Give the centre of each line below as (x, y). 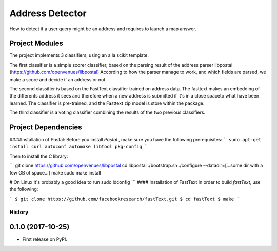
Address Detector (48, 13)
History (19, 212)
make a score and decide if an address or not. (58, 79)
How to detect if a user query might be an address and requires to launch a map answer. (103, 29)
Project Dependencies (46, 127)
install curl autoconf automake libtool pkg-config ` (78, 147)
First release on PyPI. (45, 239)
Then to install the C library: (39, 156)
